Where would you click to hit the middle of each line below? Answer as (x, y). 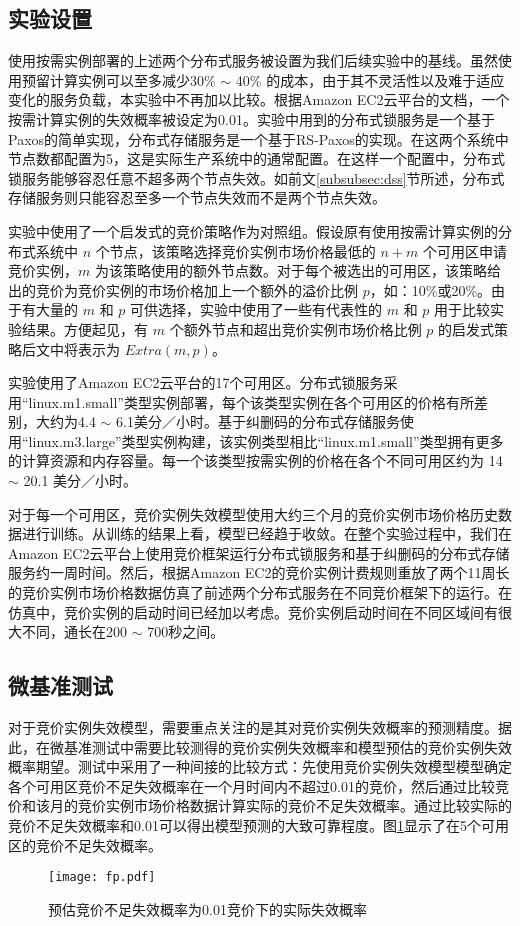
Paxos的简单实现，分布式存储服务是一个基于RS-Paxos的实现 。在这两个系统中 (258, 138)
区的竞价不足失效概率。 (85, 844)
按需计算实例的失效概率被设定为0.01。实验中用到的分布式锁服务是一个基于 (251, 118)
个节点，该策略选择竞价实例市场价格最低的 (235, 250)
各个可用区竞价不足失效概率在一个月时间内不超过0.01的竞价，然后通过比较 (251, 785)
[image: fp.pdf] (102, 877)
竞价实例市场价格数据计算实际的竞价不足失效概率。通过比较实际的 (294, 805)
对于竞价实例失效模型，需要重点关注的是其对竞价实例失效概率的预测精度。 (253, 727)
